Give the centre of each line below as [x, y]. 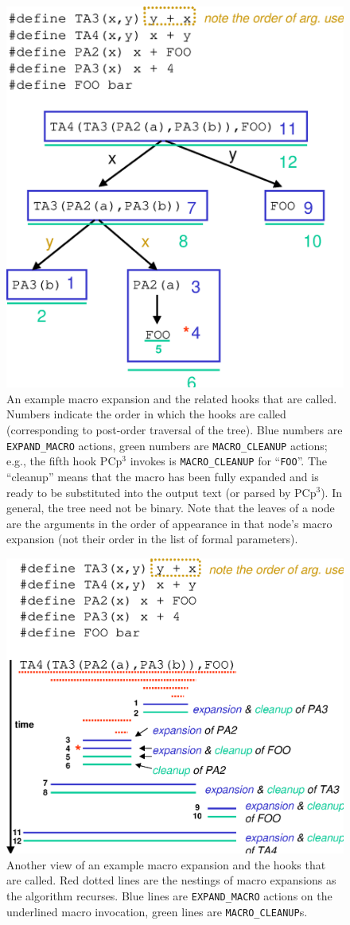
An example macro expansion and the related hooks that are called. [172, 398]
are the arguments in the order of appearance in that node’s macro [169, 523]
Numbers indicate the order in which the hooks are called [146, 414]
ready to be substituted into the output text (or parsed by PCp [161, 492]
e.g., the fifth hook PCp [64, 461]
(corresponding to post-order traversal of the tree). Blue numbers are [175, 429]
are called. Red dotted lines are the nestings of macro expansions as [171, 880]
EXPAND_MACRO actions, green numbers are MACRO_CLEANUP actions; [167, 445]
